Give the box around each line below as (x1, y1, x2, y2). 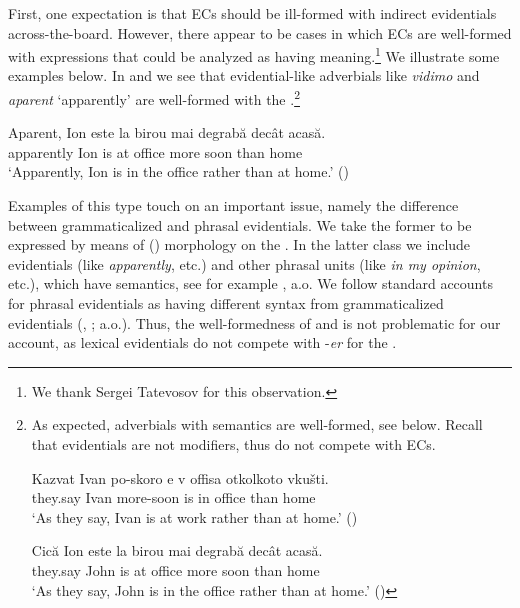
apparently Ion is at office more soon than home (8, 141, 303, 162)
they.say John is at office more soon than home (31, 559, 320, 580)
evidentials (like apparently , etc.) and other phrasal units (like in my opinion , (8, 253, 481, 274)
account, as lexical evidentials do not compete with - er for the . (8, 332, 397, 353)
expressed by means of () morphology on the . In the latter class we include (8, 234, 471, 255)
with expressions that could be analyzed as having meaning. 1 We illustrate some (8, 43, 500, 66)
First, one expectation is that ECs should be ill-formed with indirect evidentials (8, 3, 497, 23)
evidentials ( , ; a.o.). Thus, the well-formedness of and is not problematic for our (8, 312, 501, 333)
